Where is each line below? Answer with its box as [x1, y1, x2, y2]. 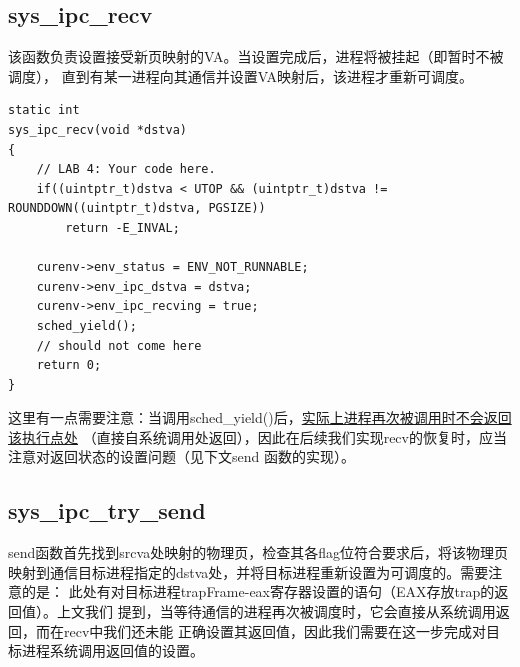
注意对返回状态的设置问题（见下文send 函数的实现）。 [8, 446, 355, 467]
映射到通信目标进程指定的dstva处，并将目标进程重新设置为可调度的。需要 [8, 561, 489, 582]
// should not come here [36, 338, 202, 353]
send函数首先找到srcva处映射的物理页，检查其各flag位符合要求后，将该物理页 [8, 542, 508, 563]
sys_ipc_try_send [8, 495, 206, 526]
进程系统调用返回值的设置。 [21, 640, 204, 661]
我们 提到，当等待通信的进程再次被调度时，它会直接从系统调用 [84, 601, 496, 622]
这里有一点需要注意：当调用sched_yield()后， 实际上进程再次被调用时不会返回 [8, 407, 512, 428]
